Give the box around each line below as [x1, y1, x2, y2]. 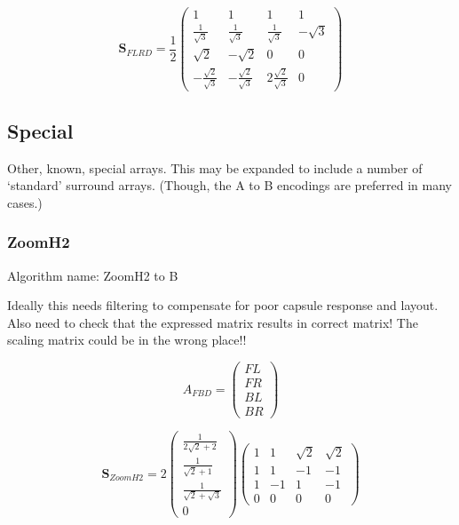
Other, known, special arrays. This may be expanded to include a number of [7, 158, 423, 177]
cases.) [7, 193, 43, 211]
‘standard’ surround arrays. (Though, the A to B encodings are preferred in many [7, 176, 453, 195]
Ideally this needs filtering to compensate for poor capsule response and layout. [7, 296, 439, 314]
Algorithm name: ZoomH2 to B [7, 266, 178, 284]
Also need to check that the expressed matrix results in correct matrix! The [7, 313, 418, 331]
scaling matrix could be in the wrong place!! [7, 330, 247, 349]
